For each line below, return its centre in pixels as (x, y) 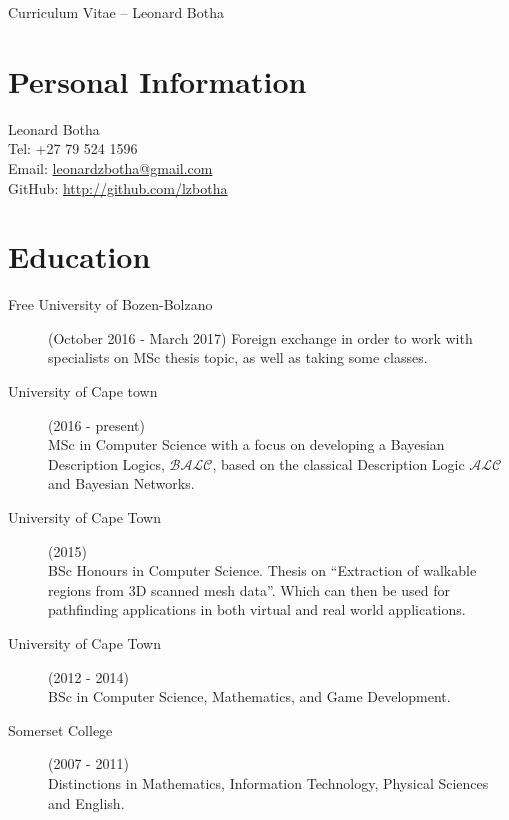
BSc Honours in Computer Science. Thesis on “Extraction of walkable (262, 570)
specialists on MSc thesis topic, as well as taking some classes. (238, 357)
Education (79, 256)
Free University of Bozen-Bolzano (110, 304)
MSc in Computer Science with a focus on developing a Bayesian (246, 444)
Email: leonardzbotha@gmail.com (110, 167)
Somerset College (60, 729)
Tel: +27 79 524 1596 (73, 148)
